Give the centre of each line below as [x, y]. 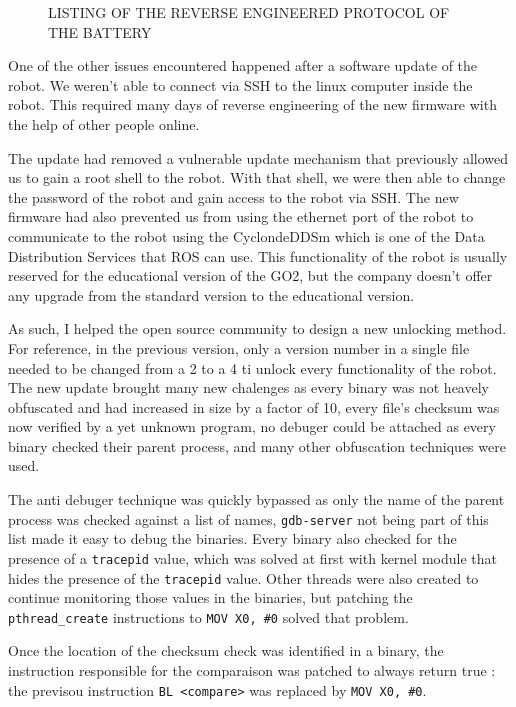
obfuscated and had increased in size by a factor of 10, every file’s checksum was [254, 406]
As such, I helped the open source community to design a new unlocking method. [257, 328]
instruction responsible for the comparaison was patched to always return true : [252, 670]
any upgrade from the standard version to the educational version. [211, 294]
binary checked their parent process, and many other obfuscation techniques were [257, 445]
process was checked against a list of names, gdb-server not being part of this [248, 518]
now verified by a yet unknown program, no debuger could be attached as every [252, 426]
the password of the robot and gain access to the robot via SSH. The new [233, 196]
